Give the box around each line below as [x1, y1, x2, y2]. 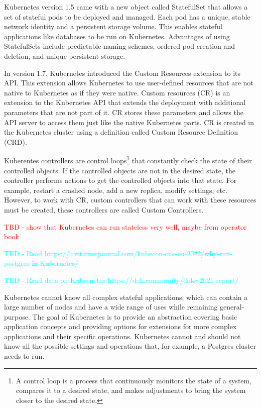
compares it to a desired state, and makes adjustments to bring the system [16, 385, 246, 395]
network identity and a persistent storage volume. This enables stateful [4, 21, 222, 32]
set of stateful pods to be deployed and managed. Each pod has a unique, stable [4, 11, 250, 22]
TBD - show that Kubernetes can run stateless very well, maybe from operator [4, 221, 247, 232]
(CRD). [4, 136, 27, 147]
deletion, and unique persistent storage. [4, 50, 125, 61]
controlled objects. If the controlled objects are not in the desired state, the [4, 165, 235, 175]
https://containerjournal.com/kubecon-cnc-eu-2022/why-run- [44, 248, 232, 258]
